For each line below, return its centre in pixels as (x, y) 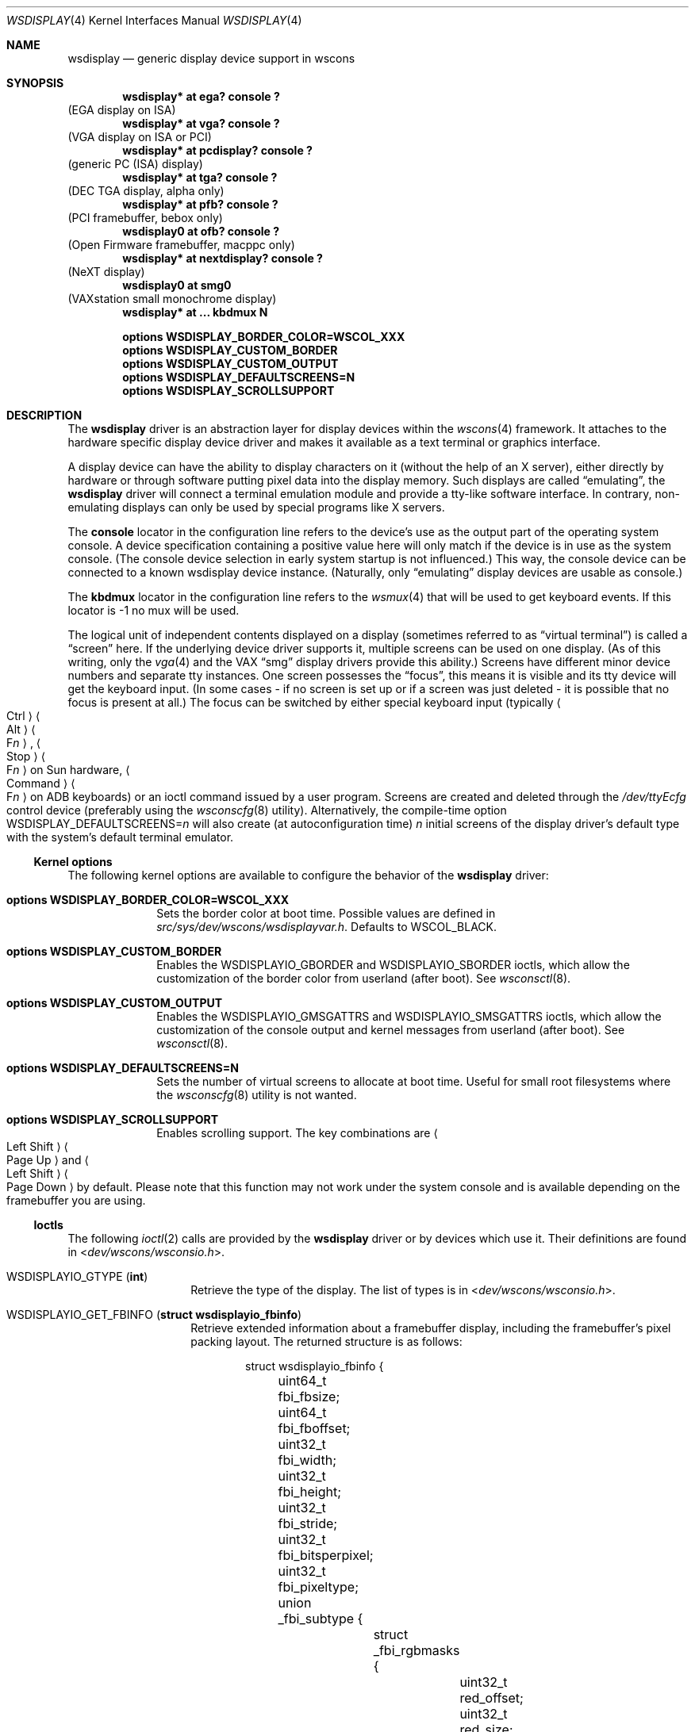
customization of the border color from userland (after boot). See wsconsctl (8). (364, 978)
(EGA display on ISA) (122, 110)
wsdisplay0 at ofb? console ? (201, 231)
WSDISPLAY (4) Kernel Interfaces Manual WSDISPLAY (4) (154, 20)
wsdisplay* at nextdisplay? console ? (223, 258)
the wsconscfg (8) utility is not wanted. (257, 1095)
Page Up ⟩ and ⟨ (48, 1160)
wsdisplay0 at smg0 (177, 285)
